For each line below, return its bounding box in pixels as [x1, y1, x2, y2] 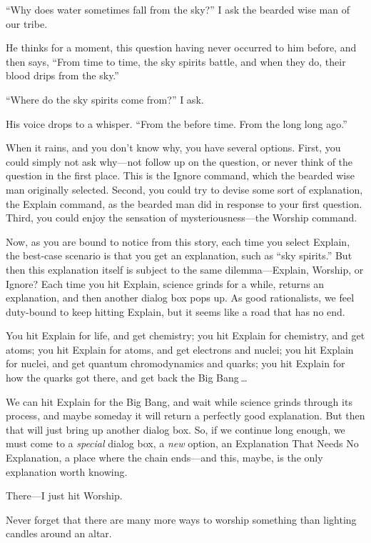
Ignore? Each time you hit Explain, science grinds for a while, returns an [6, 276, 325, 291]
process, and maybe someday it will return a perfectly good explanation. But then [6, 408, 365, 423]
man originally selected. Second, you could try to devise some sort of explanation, [6, 181, 363, 196]
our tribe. [6, 16, 48, 31]
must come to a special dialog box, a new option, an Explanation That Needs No [6, 436, 359, 451]
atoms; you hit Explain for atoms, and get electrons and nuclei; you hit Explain [6, 342, 354, 357]
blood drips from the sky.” [6, 68, 119, 83]
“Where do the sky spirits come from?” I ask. [6, 91, 204, 106]
